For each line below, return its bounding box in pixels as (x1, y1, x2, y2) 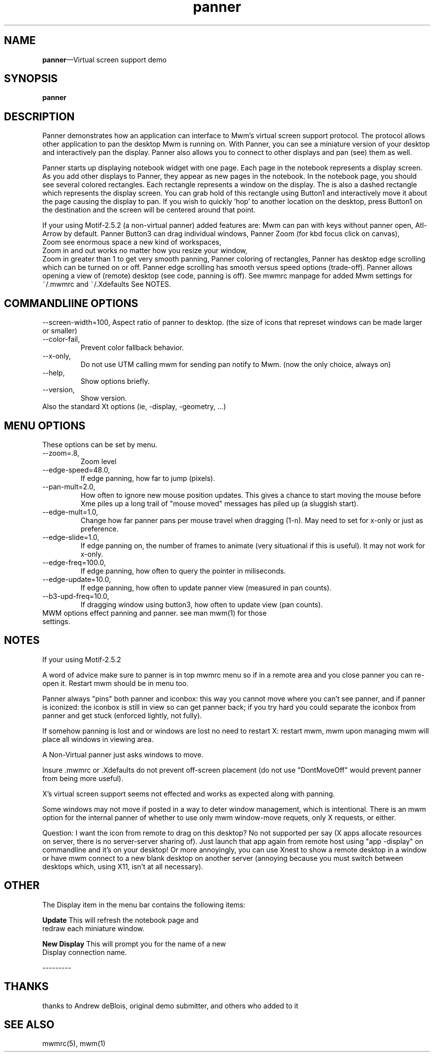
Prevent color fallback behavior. (80, 343, 184, 352)
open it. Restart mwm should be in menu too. (42, 679, 189, 687)
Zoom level (80, 457, 117, 466)
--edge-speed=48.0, (42, 465, 110, 474)
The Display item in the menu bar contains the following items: (42, 900, 246, 909)
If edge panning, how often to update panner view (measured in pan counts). (80, 583, 332, 592)
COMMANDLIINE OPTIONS (4, 297, 138, 310)
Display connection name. (42, 948, 127, 956)
